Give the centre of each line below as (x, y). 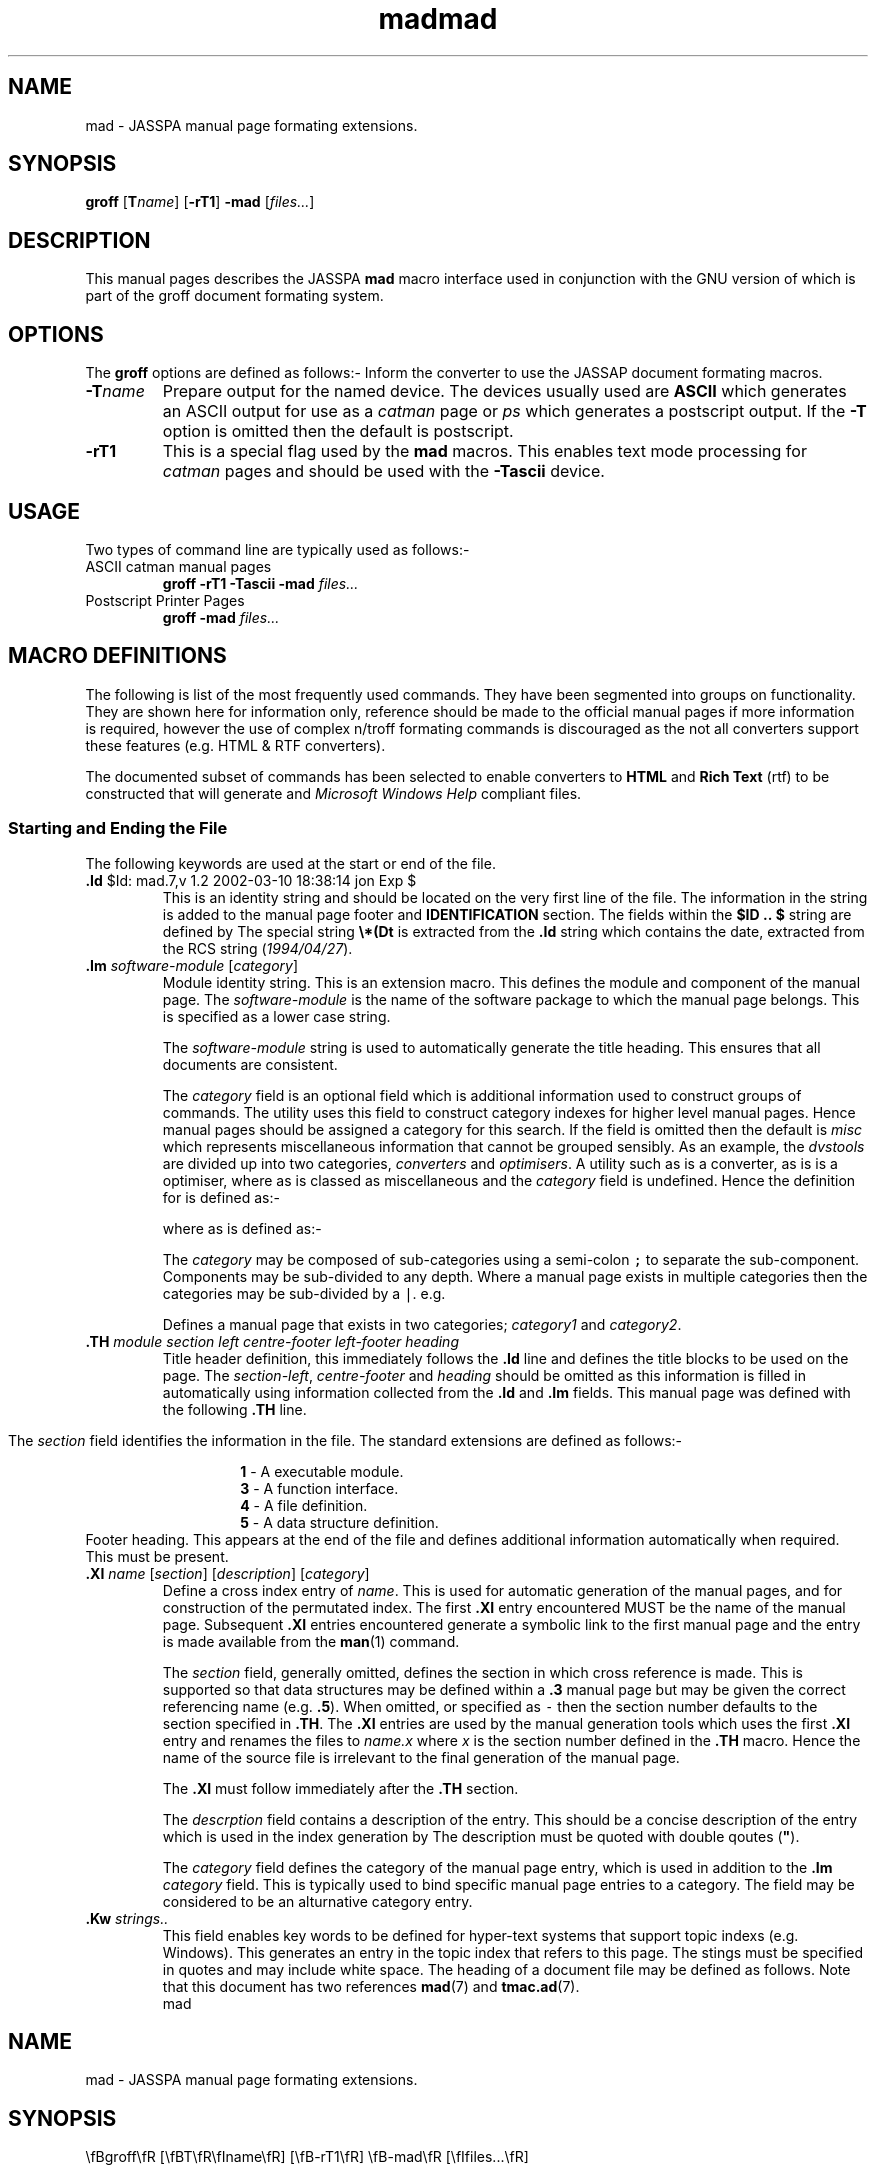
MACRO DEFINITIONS (117, 656)
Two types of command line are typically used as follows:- (277, 549)
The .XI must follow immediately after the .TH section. (340, 1788)
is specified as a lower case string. (276, 1016)
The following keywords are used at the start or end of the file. (290, 863)
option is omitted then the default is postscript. (338, 431)
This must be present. (157, 1556)
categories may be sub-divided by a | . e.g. (304, 1293)
